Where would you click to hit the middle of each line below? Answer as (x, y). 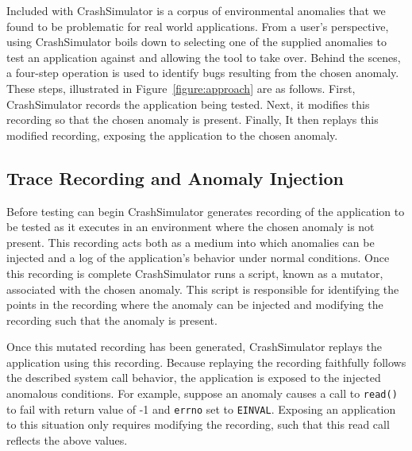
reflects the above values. (67, 439)
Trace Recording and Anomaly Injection (175, 177)
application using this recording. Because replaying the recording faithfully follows (206, 362)
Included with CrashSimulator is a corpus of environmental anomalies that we (196, 10)
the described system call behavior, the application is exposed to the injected (194, 378)
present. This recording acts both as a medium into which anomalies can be (191, 242)
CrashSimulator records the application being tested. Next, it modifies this (188, 104)
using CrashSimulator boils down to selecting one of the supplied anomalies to (196, 42)
